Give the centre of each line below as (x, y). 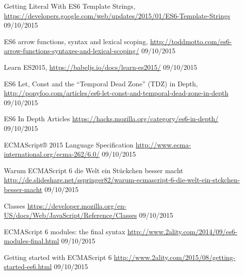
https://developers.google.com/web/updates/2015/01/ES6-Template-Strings (117, 15)
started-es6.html (28, 267)
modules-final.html (32, 241)
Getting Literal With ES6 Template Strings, (70, 6)
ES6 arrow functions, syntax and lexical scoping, (76, 41)
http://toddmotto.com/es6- (191, 41)
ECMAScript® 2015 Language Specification (69, 144)
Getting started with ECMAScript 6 (58, 257)
